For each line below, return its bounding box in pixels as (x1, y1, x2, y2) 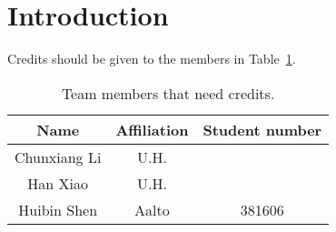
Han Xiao (27, 172, 89, 194)
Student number (203, 118, 322, 140)
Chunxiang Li (15, 146, 102, 167)
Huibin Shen (18, 198, 98, 220)
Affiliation (115, 118, 189, 140)
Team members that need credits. (61, 82, 275, 104)
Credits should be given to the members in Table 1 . (7, 49, 296, 68)
